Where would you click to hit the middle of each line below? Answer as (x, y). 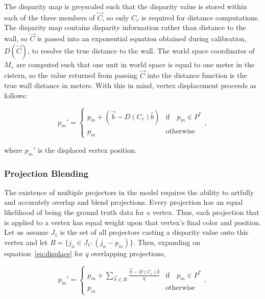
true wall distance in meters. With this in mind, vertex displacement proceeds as (130, 85)
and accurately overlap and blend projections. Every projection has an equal (124, 202)
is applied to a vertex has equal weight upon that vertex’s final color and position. (133, 222)
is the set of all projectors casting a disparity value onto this (154, 232)
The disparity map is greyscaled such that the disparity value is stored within (126, 6)
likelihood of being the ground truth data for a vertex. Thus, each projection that (132, 212)
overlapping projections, (128, 253)
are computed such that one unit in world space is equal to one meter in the (135, 64)
